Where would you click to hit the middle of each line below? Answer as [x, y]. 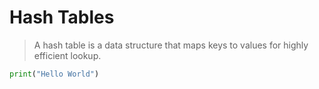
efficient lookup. [67, 55]
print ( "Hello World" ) [54, 74]
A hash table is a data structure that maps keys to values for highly [171, 45]
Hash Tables [62, 17]
